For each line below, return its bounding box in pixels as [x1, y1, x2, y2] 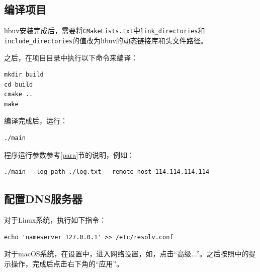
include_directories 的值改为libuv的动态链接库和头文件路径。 [4, 35, 208, 45]
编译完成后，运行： [4, 115, 67, 126]
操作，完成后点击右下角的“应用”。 [11, 258, 124, 268]
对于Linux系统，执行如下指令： [4, 215, 107, 225]
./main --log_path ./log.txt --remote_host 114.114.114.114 [4, 168, 210, 176]
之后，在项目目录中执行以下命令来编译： [4, 52, 138, 62]
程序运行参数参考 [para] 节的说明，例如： [4, 149, 135, 160]
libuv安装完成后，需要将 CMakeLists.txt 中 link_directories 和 [4, 25, 205, 36]
